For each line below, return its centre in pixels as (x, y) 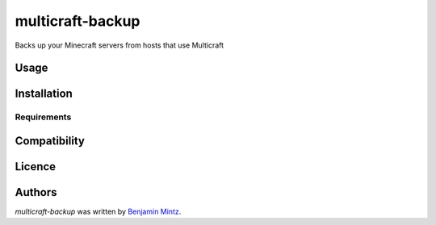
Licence (36, 167)
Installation (44, 94)
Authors (36, 192)
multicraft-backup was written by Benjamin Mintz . (98, 212)
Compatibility (50, 141)
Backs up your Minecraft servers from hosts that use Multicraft (119, 45)
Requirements (43, 117)
